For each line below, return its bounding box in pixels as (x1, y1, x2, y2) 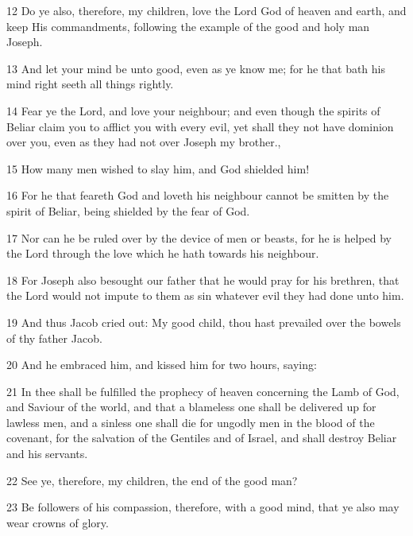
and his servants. (6, 445, 88, 462)
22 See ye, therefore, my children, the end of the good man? (6, 472, 298, 488)
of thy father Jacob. (6, 329, 102, 346)
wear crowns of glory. (6, 514, 109, 530)
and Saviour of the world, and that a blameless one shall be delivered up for (6, 398, 376, 415)
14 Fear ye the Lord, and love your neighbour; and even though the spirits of (6, 102, 380, 118)
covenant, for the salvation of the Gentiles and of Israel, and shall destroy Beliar (6, 429, 397, 446)
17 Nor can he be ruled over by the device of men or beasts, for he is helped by (6, 229, 392, 246)
